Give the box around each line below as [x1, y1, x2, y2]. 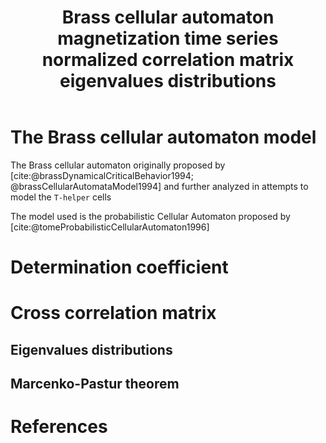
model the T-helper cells [10, 191, 112, 203]
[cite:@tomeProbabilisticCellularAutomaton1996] [10, 221, 210, 233]
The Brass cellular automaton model [10, 126, 317, 149]
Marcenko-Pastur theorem [10, 376, 180, 393]
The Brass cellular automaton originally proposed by [10, 159, 226, 171]
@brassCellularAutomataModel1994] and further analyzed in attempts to [10, 180, 309, 192]
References [10, 416, 108, 438]
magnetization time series [57, 27, 279, 50]
